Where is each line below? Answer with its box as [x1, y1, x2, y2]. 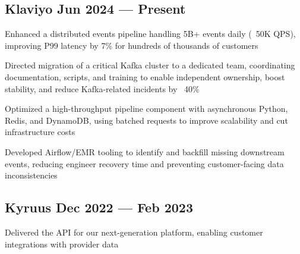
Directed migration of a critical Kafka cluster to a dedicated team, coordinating [5, 59, 295, 71]
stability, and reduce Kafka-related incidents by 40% [5, 82, 200, 95]
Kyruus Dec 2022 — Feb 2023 [5, 198, 193, 217]
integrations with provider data [5, 237, 119, 250]
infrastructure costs [5, 126, 75, 138]
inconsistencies [5, 169, 58, 181]
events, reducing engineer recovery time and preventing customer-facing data [5, 157, 284, 170]
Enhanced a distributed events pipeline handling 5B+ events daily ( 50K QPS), [5, 27, 296, 40]
